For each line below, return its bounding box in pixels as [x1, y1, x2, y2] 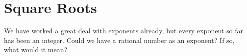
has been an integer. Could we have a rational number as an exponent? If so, [4, 35, 235, 45]
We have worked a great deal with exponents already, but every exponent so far [4, 26, 244, 36]
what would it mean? [4, 44, 68, 55]
